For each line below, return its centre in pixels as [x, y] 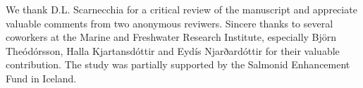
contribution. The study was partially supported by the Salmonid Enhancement [178, 64]
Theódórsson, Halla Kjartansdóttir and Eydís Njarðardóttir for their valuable [173, 50]
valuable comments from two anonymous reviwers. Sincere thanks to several [170, 23]
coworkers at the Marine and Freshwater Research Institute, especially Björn [171, 37]
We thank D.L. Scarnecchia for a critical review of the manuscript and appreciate [181, 9]
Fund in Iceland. [41, 78]
